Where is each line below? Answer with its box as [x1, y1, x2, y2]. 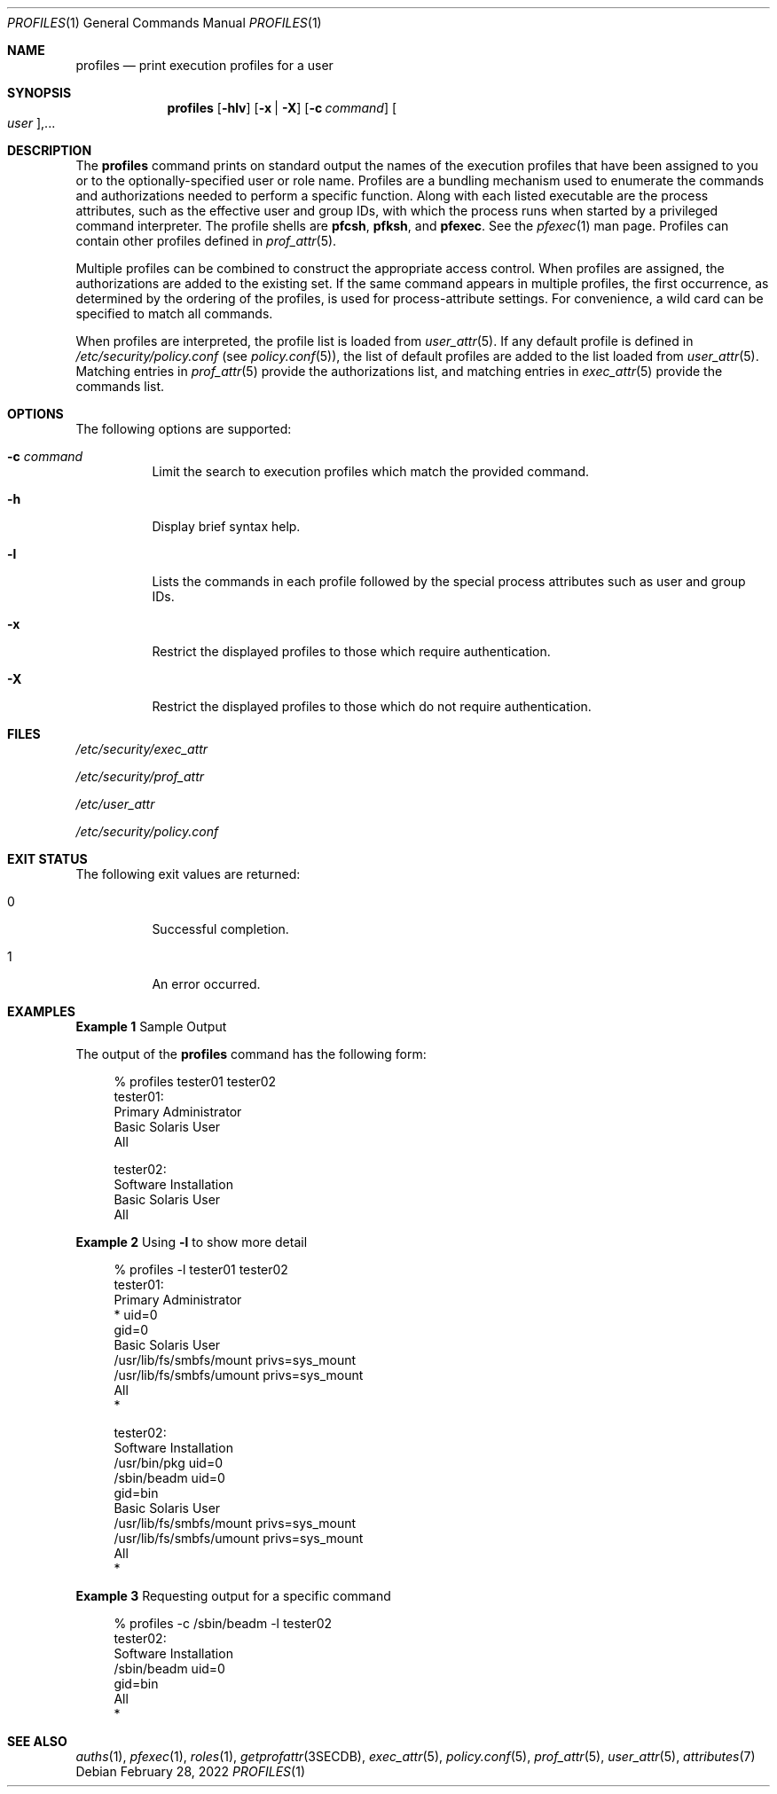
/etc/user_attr [75, 796, 155, 811]
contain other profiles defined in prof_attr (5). [75, 233, 337, 248]
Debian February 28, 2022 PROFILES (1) [75, 1764, 306, 1779]
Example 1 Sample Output [75, 1019, 227, 1034]
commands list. [75, 379, 165, 394]
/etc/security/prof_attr [75, 769, 205, 784]
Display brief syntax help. [152, 519, 301, 534]
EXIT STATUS [7, 851, 88, 866]
